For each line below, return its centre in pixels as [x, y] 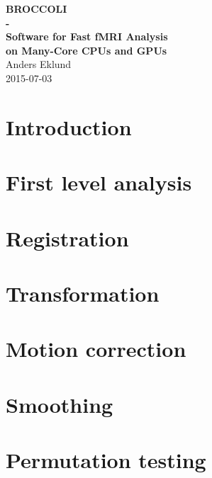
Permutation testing [106, 460]
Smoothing [60, 404]
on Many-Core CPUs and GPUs [87, 50]
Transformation [83, 293]
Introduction [69, 126]
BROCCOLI [37, 8]
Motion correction [96, 349]
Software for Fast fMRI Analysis [87, 36]
